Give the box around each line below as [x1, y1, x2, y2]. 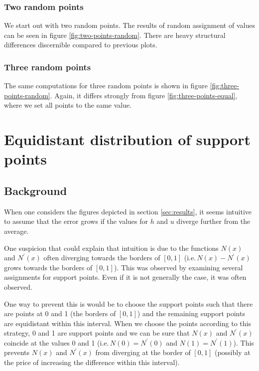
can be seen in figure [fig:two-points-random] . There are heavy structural [4, 29, 226, 40]
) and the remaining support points [137, 308, 245, 319]
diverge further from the [176, 216, 251, 226]
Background [4, 183, 67, 198]
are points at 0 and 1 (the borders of [4, 308, 116, 319]
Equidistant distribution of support [4, 129, 251, 150]
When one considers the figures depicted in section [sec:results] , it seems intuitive [4, 206, 252, 216]
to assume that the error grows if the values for [4, 216, 148, 226]
